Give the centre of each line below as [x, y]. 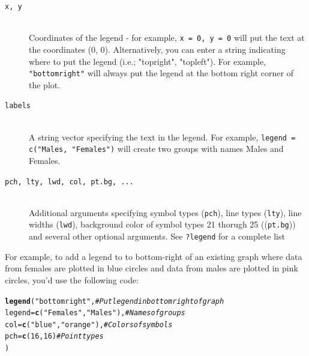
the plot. [45, 84]
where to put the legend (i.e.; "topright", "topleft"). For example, [148, 61]
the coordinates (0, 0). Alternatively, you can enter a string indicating [157, 49]
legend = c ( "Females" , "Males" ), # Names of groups [95, 313]
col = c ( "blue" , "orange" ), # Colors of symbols [89, 324]
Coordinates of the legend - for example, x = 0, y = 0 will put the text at [167, 38]
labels [18, 106]
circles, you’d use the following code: [72, 279]
